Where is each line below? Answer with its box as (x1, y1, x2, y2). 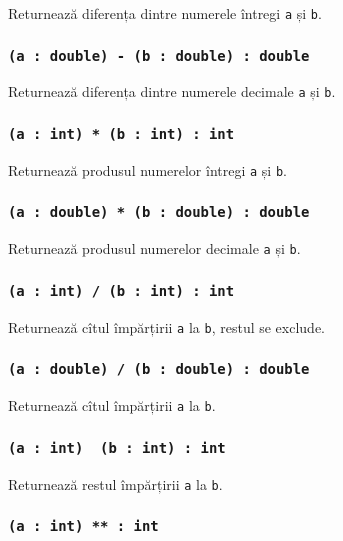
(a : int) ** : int (8, 518, 159, 535)
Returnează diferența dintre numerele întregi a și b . (8, 3, 322, 23)
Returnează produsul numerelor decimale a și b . (8, 238, 301, 259)
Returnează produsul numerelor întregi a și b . (8, 159, 287, 180)
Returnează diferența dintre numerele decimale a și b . (8, 81, 336, 102)
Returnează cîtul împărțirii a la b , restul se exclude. (8, 316, 326, 337)
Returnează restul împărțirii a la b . (8, 473, 223, 494)
